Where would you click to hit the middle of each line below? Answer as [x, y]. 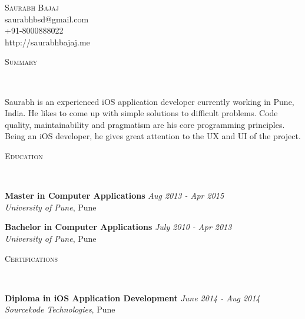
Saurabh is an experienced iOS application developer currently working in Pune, [150, 101]
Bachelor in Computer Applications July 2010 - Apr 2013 [118, 227]
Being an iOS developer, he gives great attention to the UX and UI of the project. [153, 136]
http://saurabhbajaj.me [47, 42]
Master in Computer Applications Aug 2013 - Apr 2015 [115, 195]
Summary [21, 62]
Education [24, 155]
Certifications [31, 258]
